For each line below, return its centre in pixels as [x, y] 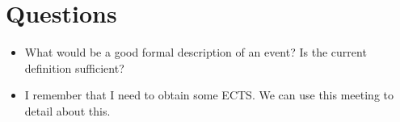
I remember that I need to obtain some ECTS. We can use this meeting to [209, 95]
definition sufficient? [74, 67]
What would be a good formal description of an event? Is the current [196, 52]
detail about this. [67, 110]
